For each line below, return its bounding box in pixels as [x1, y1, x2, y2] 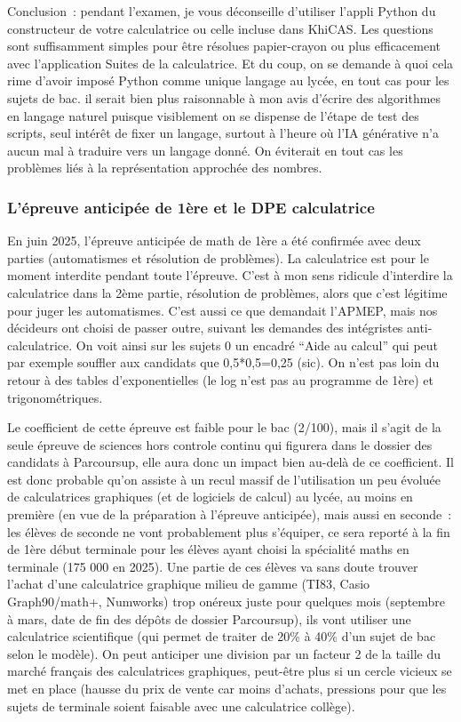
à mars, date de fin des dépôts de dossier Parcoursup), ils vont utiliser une [7, 609, 411, 628]
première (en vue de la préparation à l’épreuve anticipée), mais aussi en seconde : [7, 505, 452, 524]
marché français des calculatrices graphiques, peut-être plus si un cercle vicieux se [7, 662, 452, 680]
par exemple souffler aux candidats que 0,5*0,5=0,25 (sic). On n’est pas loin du [7, 353, 440, 372]
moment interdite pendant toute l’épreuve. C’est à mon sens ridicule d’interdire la [7, 266, 453, 285]
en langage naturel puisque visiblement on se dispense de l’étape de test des [7, 106, 419, 124]
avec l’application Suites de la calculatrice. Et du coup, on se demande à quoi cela [7, 53, 454, 72]
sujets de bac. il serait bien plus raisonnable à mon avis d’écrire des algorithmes [7, 88, 441, 107]
